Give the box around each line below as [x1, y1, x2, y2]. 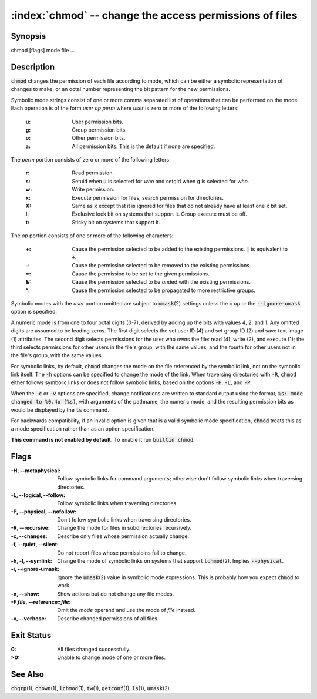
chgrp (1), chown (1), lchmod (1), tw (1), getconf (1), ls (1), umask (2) [11, 684, 170, 691]
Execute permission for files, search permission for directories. [72, 194, 224, 201]
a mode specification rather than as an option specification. [11, 425, 155, 432]
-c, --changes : [11, 532, 48, 540]
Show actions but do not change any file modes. [57, 590, 174, 597]
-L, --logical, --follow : [11, 491, 66, 499]
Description [11, 62, 55, 72]
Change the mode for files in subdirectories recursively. [57, 525, 192, 532]
